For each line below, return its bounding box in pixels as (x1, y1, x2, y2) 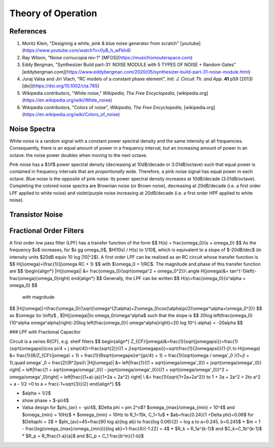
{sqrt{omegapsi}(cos (9, 346, 53, 351)
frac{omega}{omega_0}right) (9, 275, 71, 281)
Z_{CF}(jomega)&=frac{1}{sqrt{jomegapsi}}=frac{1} (130, 338, 238, 345)
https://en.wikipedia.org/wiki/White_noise (23, 97, 111, 104)
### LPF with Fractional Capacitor (9, 329, 81, 335)
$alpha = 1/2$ (22, 390, 51, 396)
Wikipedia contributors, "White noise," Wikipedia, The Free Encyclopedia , (22, 90, 176, 96)
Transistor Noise (9, 210, 63, 219)
